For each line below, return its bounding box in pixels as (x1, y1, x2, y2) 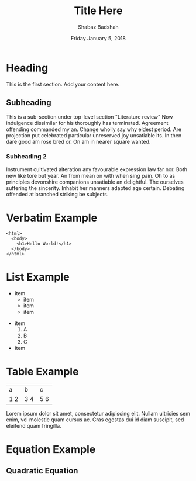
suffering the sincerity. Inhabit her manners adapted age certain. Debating (6, 184, 185, 191)
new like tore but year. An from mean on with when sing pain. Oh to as (6, 172, 176, 179)
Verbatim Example (6, 211, 98, 224)
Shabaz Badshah (78, 23, 119, 30)
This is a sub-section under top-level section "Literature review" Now (6, 113, 173, 120)
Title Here (74, 4, 123, 18)
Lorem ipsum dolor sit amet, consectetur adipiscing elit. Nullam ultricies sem (6, 410, 190, 417)
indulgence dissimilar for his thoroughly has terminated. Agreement (6, 119, 169, 126)
